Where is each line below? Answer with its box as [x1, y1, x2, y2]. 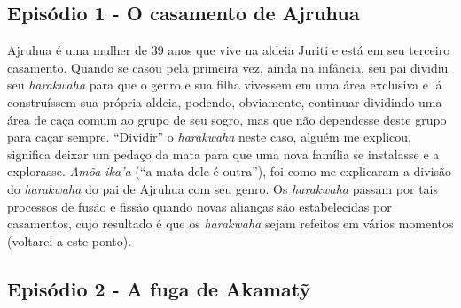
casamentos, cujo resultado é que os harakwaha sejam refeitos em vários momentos [7, 214, 454, 233]
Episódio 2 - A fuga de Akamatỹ [7, 274, 311, 302]
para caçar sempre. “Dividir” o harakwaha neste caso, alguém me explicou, [7, 127, 412, 146]
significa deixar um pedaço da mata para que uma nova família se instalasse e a [7, 144, 440, 163]
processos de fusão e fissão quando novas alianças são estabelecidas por [7, 196, 392, 215]
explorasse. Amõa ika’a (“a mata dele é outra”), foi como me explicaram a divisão [7, 162, 452, 181]
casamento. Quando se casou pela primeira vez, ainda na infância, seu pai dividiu [7, 58, 449, 76]
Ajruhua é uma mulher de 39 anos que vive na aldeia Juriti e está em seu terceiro [7, 41, 450, 59]
